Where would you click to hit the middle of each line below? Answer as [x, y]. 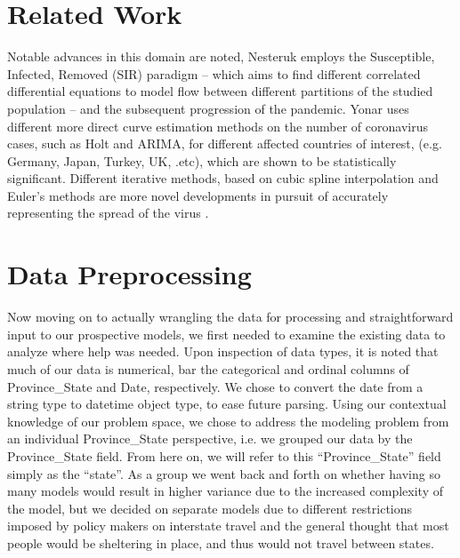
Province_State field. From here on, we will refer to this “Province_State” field [224, 455]
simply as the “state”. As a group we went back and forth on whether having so [224, 473]
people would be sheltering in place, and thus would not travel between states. [221, 542]
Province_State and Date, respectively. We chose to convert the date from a [215, 386]
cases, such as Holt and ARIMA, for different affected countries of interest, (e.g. [225, 143]
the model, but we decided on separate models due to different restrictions [210, 508]
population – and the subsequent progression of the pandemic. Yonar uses [208, 108]
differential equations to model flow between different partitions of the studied [220, 91]
